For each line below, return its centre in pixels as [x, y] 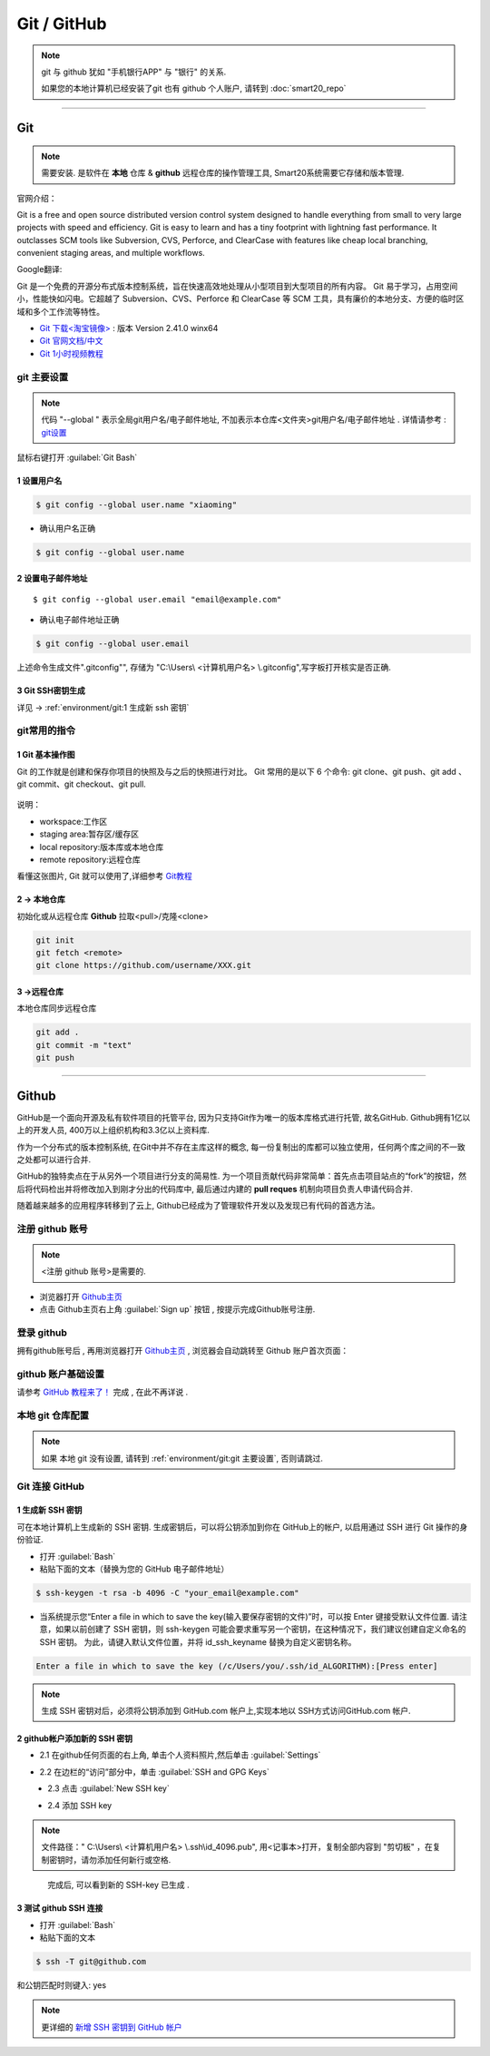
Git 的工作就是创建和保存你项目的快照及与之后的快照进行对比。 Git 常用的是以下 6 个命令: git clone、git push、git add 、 [242, 771]
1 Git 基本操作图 [46, 755]
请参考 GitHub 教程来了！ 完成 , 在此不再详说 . [103, 1392]
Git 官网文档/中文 [71, 341]
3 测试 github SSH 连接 [60, 1908]
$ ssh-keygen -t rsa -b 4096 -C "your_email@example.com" [167, 1593]
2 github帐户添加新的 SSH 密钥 [75, 1738]
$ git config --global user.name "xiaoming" [137, 504]
